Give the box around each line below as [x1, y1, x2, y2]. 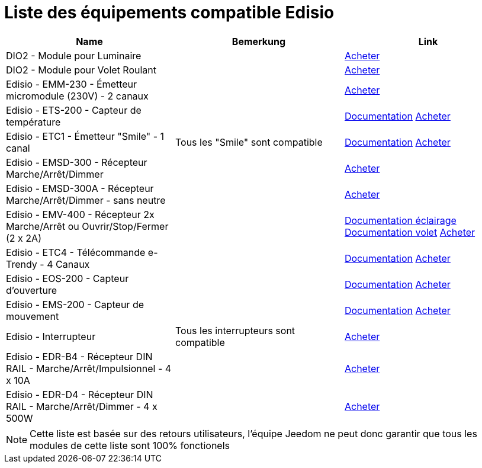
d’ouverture [6, 284, 57, 296]
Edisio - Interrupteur [6, 330, 96, 342]
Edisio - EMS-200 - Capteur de [6, 298, 144, 310]
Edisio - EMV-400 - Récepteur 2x [6, 208, 155, 220]
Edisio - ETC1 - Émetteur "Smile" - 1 [6, 130, 165, 142]
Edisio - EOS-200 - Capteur [6, 272, 129, 284]
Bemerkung [232, 35, 286, 47]
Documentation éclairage [344, 214, 457, 226]
